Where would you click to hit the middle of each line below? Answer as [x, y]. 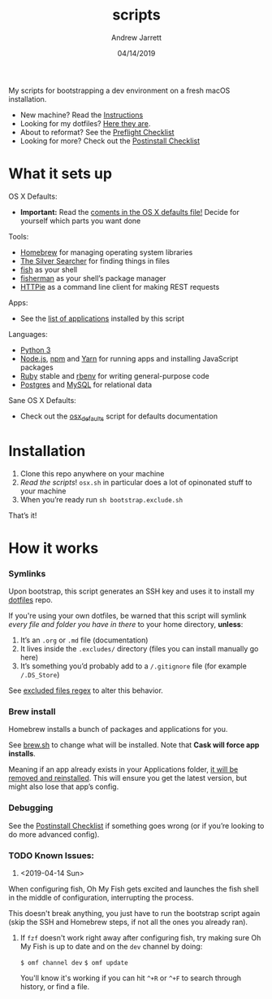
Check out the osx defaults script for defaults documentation [119, 417]
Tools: [19, 236]
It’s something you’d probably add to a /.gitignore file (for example [134, 666]
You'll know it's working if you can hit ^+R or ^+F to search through [131, 978]
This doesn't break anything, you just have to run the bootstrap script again [134, 913]
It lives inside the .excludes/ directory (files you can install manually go [139, 649]
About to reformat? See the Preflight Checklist [97, 132]
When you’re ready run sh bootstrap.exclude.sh [101, 499]
